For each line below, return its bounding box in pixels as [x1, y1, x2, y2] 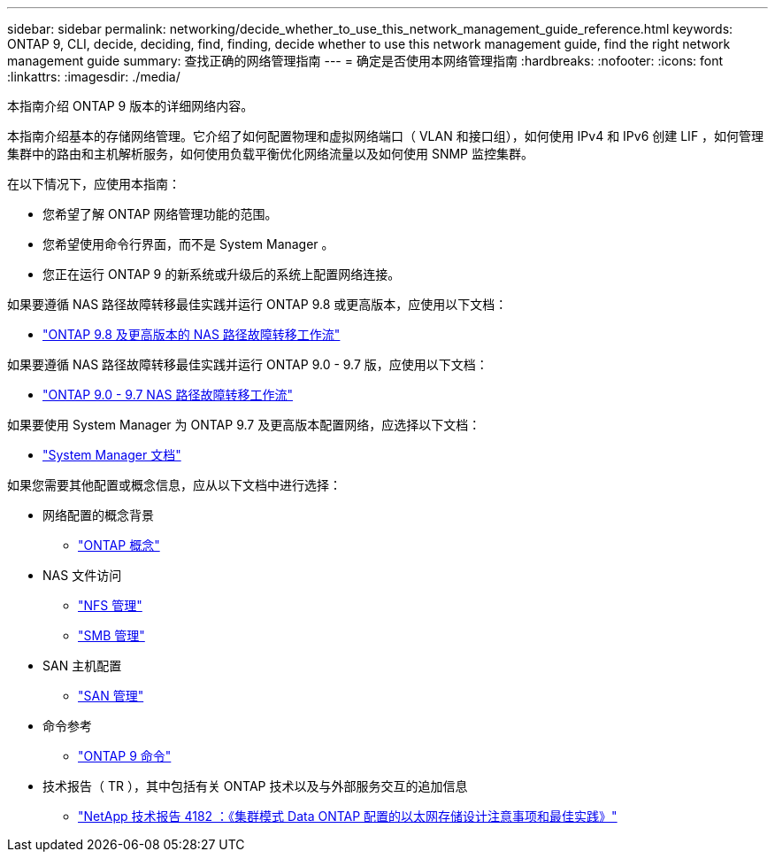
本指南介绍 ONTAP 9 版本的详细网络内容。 [7, 98, 254, 113]
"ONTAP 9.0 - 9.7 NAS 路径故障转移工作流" [42, 387, 293, 402]
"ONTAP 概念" [78, 538, 160, 553]
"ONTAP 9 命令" [78, 748, 172, 763]
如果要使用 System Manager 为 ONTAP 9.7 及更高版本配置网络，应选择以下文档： [7, 417, 481, 432]
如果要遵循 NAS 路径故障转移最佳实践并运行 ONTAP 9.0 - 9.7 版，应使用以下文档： [7, 357, 488, 372]
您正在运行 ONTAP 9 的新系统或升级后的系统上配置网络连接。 [42, 267, 401, 282]
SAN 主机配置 [42, 658, 122, 673]
